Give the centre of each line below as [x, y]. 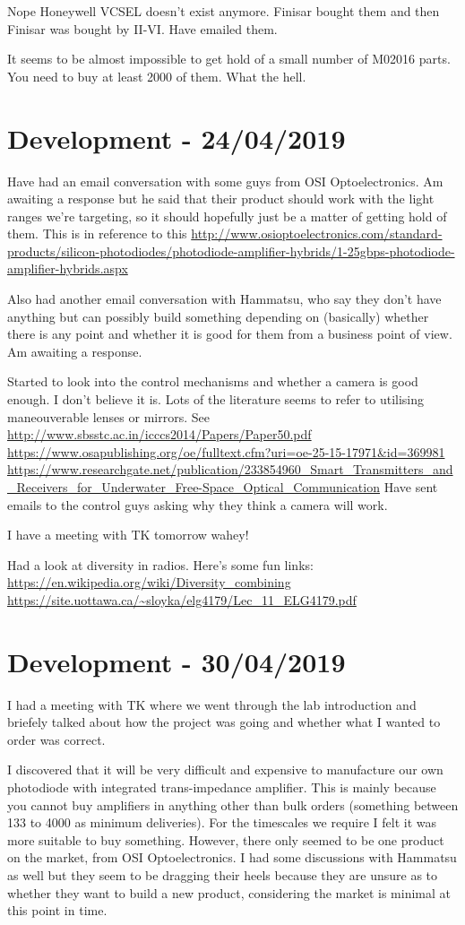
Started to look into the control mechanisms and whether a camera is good [213, 381]
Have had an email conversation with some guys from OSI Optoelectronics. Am [225, 181]
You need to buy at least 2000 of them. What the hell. [157, 76]
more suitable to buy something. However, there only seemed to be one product [226, 839]
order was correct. [56, 739]
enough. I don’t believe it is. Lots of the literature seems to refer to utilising [216, 399]
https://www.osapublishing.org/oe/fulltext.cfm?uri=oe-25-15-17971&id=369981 [226, 451]
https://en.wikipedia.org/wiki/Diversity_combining [149, 582]
